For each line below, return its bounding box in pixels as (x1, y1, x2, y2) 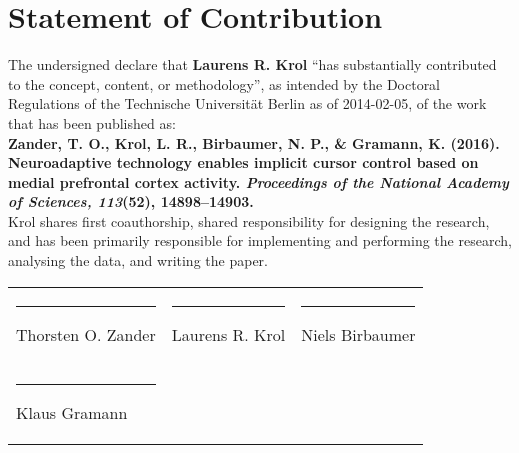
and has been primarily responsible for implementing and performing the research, (8, 230, 512, 251)
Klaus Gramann (16, 400, 128, 424)
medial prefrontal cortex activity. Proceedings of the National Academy (8, 171, 509, 192)
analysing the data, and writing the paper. (8, 250, 268, 271)
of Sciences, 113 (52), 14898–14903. (8, 191, 254, 212)
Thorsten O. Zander (16, 322, 156, 346)
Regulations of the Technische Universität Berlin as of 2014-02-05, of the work (8, 93, 487, 114)
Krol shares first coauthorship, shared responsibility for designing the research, (8, 210, 490, 231)
